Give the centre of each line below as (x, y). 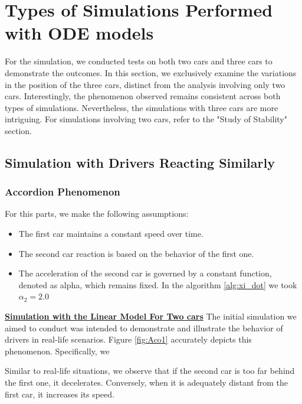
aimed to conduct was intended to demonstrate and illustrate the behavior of (144, 328)
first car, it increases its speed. (60, 394)
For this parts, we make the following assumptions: (97, 214)
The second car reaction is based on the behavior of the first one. (136, 253)
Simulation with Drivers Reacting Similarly (140, 162)
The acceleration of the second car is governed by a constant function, (145, 273)
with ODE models (79, 33)
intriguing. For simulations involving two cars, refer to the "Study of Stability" (146, 119)
